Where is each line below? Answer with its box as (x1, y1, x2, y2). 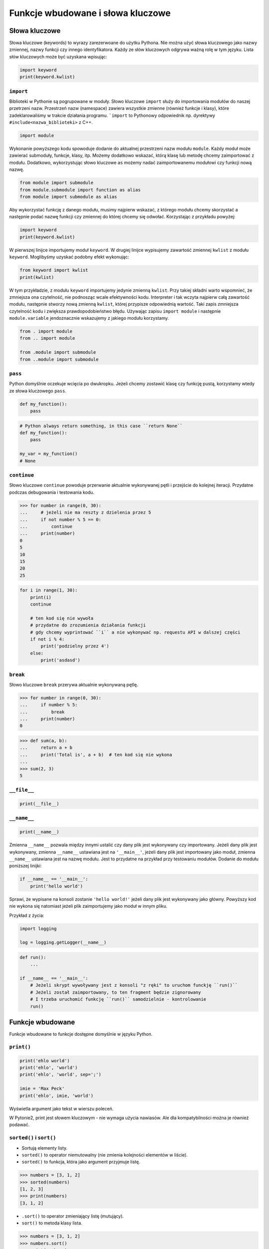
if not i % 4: (30, 636, 65, 642)
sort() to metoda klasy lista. (21, 1220, 82, 1226)
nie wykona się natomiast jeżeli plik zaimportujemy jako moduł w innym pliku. (9, 903, 168, 909)
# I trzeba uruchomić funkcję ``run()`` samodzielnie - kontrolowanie (30, 997, 207, 1002)
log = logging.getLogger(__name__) (19, 940, 107, 945)
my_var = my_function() (19, 451, 78, 457)
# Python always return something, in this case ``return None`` (19, 423, 183, 429)
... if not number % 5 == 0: (19, 517, 102, 522)
